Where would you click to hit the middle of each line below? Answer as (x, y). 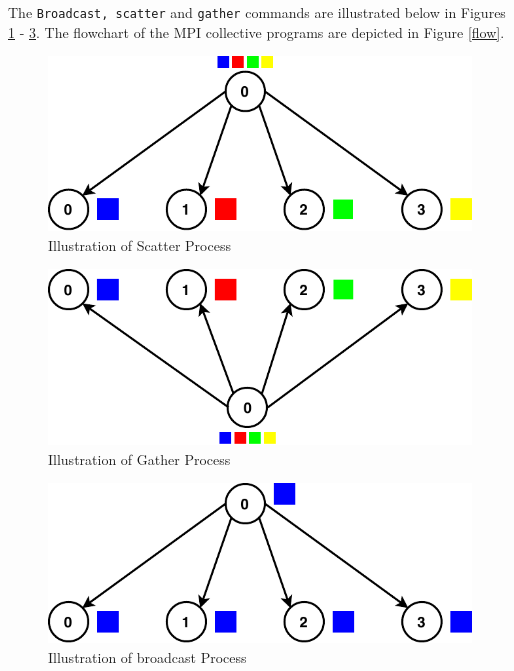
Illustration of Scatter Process (139, 244)
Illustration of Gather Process (139, 458)
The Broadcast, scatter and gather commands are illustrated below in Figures (257, 12)
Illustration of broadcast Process (147, 656)
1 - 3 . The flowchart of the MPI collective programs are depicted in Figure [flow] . (256, 31)
